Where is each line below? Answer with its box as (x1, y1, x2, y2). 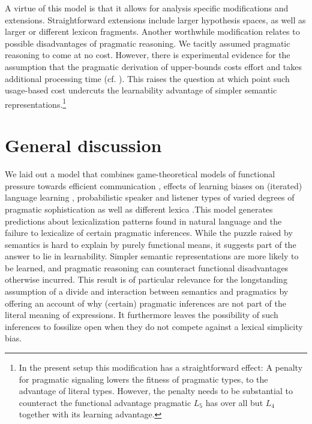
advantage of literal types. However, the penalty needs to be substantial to (19, 384, 293, 397)
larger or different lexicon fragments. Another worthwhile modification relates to (5, 25, 300, 38)
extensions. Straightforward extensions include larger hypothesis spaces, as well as (5, 13, 306, 26)
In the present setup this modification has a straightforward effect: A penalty (19, 361, 303, 374)
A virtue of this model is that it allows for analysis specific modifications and (5, 2, 289, 14)
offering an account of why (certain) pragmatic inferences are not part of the (5, 296, 286, 309)
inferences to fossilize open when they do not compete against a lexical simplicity (5, 320, 303, 332)
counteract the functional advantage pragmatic (19, 396, 191, 408)
